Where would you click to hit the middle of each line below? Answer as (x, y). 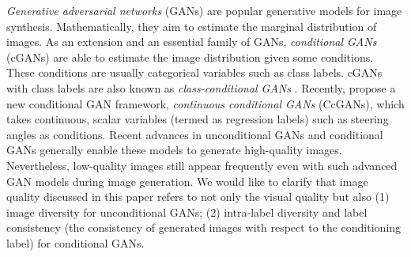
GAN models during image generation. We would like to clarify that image (187, 181)
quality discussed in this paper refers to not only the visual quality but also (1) (198, 197)
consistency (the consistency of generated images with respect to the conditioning (204, 227)
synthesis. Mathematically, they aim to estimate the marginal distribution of (192, 26)
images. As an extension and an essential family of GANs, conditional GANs (192, 42)
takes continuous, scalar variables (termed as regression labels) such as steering (198, 119)
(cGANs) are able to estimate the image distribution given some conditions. (190, 57)
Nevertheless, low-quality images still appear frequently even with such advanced (202, 165)
